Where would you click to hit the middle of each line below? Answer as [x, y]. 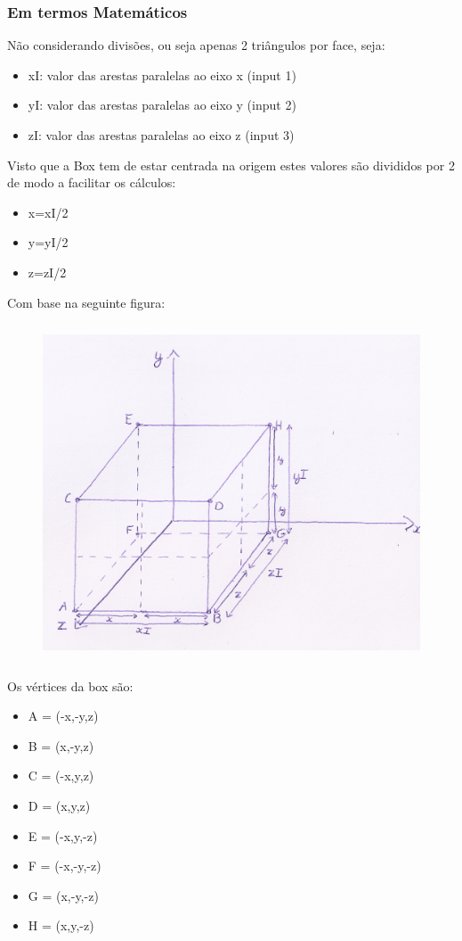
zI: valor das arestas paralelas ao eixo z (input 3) [161, 135]
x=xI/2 [48, 212]
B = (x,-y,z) [61, 745]
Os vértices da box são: [70, 685]
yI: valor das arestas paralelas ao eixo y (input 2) [162, 105]
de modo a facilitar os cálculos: [92, 182]
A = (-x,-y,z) [63, 716]
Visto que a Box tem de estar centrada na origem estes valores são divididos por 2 [231, 165]
